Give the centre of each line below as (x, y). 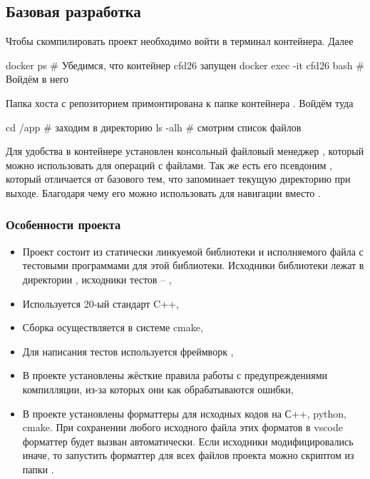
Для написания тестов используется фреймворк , (128, 351)
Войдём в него (37, 79)
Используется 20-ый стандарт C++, (101, 303)
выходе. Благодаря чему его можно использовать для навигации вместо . (163, 192)
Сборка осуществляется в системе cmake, (113, 327)
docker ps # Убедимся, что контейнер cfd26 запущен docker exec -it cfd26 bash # (185, 65)
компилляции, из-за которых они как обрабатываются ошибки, (158, 389)
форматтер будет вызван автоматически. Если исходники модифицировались (188, 441)
